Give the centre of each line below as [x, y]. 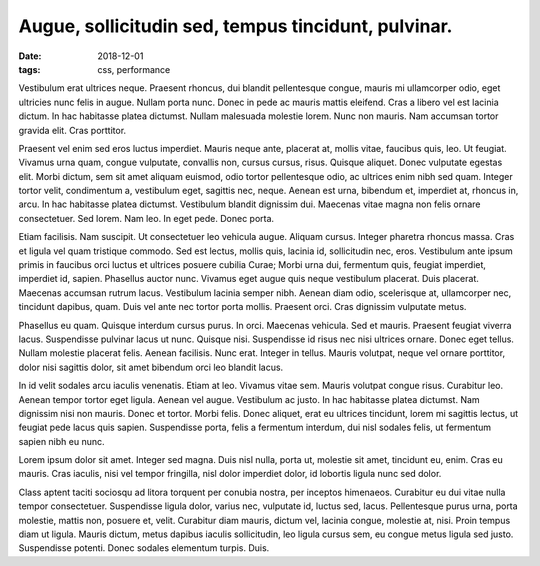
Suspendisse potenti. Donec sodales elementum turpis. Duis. [144, 548]
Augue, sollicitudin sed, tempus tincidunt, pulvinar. [235, 26]
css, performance [134, 69]
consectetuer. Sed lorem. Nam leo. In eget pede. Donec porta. [146, 218]
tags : [29, 69]
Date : [30, 56]
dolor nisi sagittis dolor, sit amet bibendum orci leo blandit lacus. [151, 367]
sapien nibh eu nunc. [61, 441]
